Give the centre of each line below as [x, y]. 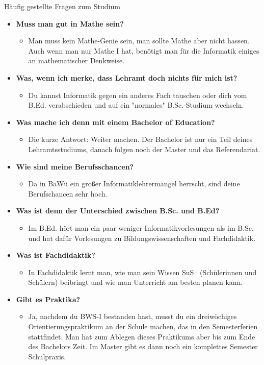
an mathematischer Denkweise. [76, 60]
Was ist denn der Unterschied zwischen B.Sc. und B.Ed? [118, 211]
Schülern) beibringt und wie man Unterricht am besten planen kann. [136, 282]
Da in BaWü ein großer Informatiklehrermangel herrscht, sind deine [134, 184]
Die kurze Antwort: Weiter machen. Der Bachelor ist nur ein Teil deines [140, 139]
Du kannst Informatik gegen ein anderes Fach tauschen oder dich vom [138, 95]
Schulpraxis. [47, 356]
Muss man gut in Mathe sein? [70, 23]
